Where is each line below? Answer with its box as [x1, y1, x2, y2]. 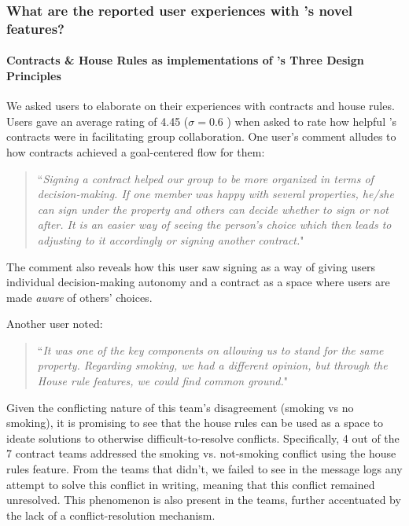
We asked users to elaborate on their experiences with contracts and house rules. [6, 97, 395, 114]
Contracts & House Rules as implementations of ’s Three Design [6, 52, 364, 68]
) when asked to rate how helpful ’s [227, 112, 397, 129]
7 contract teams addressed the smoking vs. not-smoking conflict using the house [6, 445, 396, 462]
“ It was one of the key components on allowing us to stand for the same [37, 341, 384, 358]
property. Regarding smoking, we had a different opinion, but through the [37, 357, 388, 373]
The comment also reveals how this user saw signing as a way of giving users [6, 258, 375, 274]
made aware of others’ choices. [6, 289, 153, 305]
